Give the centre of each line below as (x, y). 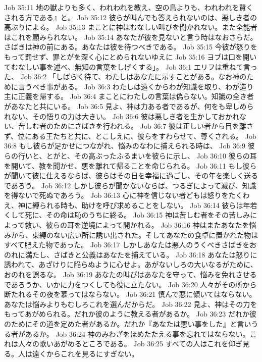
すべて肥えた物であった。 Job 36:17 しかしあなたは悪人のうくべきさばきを (127, 245)
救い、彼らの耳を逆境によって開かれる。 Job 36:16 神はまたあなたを (137, 225)
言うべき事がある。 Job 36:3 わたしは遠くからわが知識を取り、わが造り (136, 86)
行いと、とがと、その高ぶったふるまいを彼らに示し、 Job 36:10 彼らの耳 (137, 155)
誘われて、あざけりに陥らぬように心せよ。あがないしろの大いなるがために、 (131, 264)
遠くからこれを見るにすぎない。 (85, 353)
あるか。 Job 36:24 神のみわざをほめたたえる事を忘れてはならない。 (137, 333)
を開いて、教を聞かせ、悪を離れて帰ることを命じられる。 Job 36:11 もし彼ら (130, 165)
